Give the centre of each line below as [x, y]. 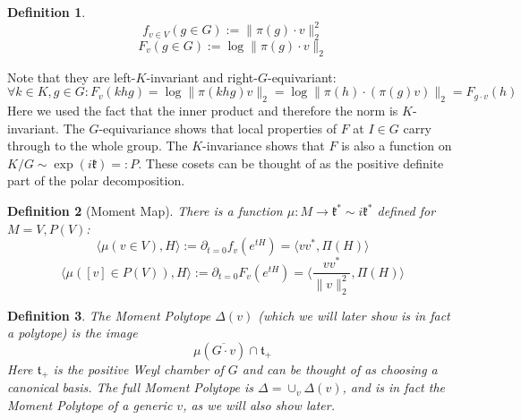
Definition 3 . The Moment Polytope [109, 315]
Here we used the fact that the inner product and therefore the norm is [203, 111]
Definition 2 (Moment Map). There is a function [145, 211]
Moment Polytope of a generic [90, 404]
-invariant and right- [202, 77]
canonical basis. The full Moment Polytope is [131, 387]
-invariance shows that [264, 146]
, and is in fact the [393, 387]
